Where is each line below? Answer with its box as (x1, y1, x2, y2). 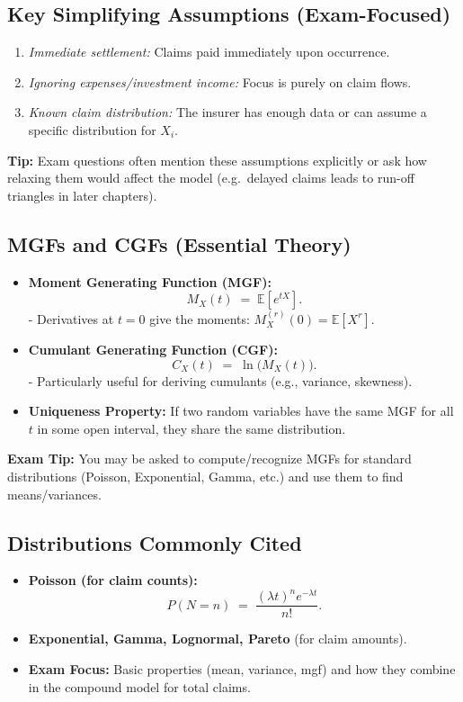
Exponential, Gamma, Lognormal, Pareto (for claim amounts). (28, 629, 407, 648)
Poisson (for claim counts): (28, 571, 198, 589)
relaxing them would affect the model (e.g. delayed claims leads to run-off (7, 168, 414, 187)
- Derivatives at (28, 309, 114, 328)
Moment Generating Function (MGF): (28, 272, 272, 291)
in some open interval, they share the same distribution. (37, 418, 346, 437)
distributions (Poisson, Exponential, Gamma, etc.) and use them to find (7, 466, 404, 485)
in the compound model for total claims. (28, 677, 251, 696)
